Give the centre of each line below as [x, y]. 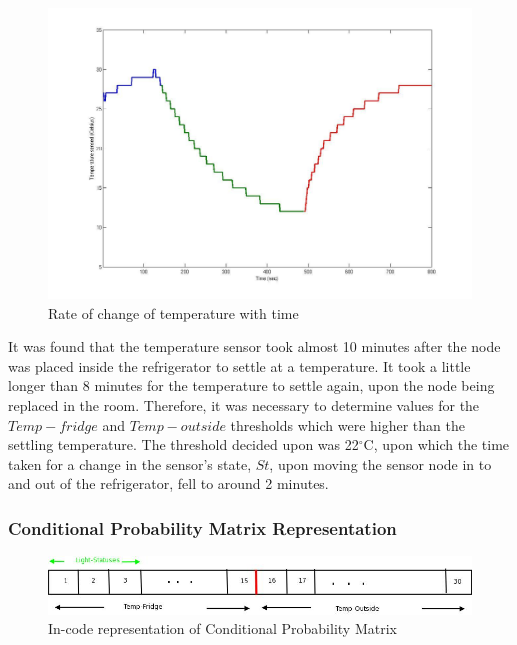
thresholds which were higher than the [347, 424]
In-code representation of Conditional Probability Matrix [222, 628]
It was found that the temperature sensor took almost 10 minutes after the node [254, 346]
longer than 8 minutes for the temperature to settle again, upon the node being [251, 385]
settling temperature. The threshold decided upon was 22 [183, 444]
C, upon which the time [436, 444]
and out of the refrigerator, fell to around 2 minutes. [168, 483]
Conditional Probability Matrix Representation [202, 527]
